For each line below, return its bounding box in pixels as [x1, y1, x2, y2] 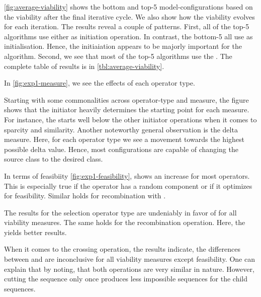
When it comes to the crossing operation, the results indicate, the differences [4, 244, 240, 254]
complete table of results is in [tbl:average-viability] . [4, 60, 164, 71]
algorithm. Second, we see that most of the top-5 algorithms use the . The [4, 50, 232, 61]
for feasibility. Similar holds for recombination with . [4, 190, 166, 201]
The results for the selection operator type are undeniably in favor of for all [4, 207, 237, 217]
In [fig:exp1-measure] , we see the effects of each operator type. [4, 78, 195, 88]
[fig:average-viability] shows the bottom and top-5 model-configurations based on [4, 2, 253, 12]
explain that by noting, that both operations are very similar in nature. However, [4, 263, 254, 274]
